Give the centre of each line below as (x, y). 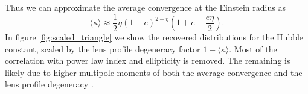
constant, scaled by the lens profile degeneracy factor (103, 49)
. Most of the (253, 49)
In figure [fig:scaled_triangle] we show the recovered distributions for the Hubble (154, 37)
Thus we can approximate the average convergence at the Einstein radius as (145, 7)
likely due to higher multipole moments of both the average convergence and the (154, 72)
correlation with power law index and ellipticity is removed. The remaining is (148, 61)
